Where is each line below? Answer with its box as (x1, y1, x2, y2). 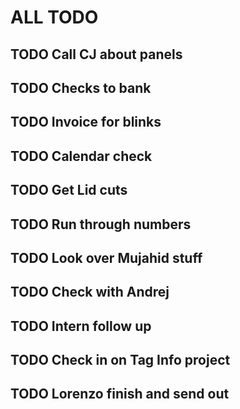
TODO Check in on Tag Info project (10, 352, 231, 369)
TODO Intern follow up (10, 317, 152, 335)
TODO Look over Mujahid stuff (10, 249, 203, 266)
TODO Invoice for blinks (10, 114, 162, 131)
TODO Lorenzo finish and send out (10, 386, 230, 403)
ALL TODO (10, 6, 99, 29)
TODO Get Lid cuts (10, 182, 128, 199)
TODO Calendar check (10, 147, 153, 165)
